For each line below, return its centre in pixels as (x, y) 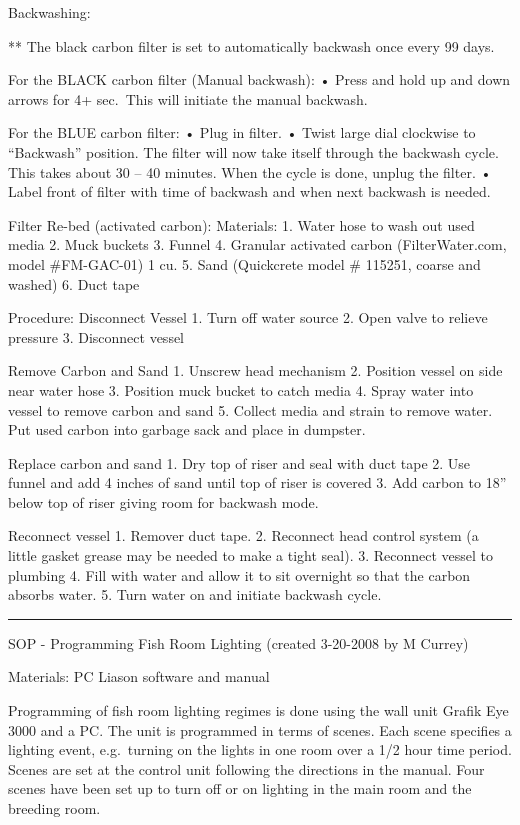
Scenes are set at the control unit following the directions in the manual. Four (246, 768)
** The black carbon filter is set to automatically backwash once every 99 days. (251, 45)
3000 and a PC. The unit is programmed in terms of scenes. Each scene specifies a (260, 729)
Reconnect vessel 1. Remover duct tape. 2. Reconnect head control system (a (243, 535)
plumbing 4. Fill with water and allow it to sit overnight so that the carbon (239, 574)
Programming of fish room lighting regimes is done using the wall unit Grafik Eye (258, 710)
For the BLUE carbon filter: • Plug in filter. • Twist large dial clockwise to (242, 132)
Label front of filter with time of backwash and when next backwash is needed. (249, 191)
